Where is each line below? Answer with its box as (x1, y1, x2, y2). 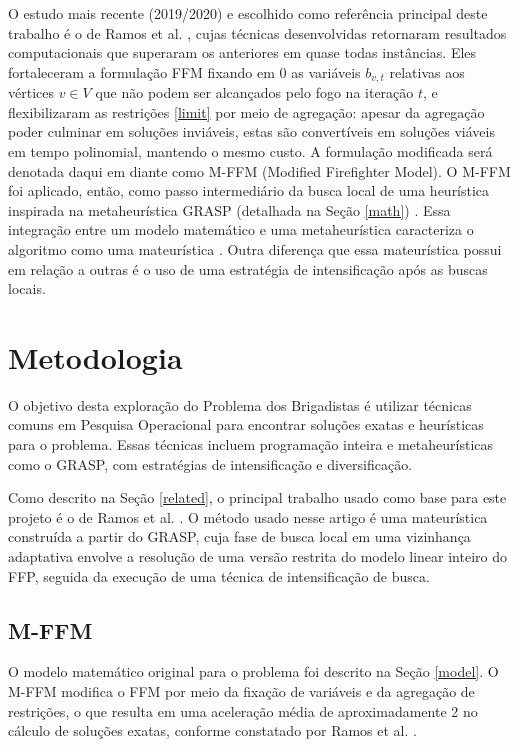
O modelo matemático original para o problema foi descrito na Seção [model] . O (8, 661, 499, 682)
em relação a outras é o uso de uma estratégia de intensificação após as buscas (8, 258, 488, 279)
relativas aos (389, 61, 465, 82)
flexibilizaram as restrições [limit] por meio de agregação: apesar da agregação (8, 101, 485, 122)
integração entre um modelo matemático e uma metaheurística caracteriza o (8, 219, 474, 240)
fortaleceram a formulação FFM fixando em (8, 61, 275, 82)
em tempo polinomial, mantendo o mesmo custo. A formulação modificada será (8, 141, 493, 162)
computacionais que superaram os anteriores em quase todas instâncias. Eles (8, 42, 477, 63)
